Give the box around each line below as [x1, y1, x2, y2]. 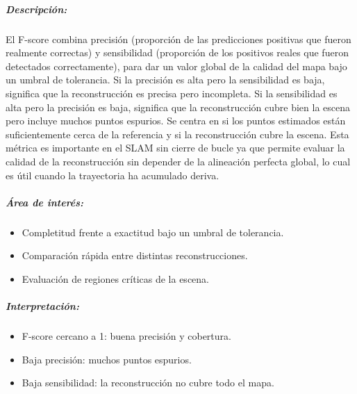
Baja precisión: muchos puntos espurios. [22, 352, 192, 366]
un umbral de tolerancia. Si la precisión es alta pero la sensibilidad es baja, [6, 72, 325, 87]
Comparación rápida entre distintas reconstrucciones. [22, 248, 248, 263]
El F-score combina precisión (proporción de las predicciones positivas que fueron [6, 31, 351, 46]
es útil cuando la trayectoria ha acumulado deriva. [6, 167, 219, 182]
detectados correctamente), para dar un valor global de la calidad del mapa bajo [6, 58, 347, 73]
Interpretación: [6, 299, 79, 313]
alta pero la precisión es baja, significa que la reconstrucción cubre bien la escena [6, 99, 351, 114]
